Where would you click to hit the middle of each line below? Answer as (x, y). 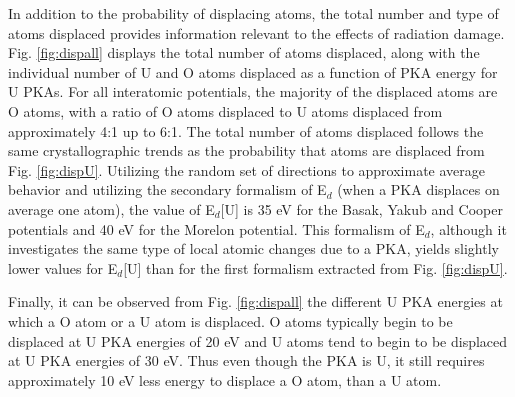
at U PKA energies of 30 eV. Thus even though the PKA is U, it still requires (246, 360)
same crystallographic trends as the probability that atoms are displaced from (246, 150)
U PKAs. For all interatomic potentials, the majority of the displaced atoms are (253, 91)
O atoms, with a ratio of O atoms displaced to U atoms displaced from (225, 110)
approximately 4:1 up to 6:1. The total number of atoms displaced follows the (246, 130)
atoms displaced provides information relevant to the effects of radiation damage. (256, 32)
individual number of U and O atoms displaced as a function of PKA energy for (253, 71)
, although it (468, 228)
